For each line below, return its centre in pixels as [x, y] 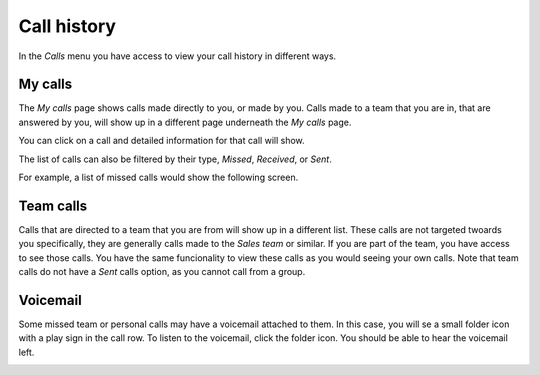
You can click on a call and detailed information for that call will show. [161, 141]
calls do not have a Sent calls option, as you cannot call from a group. [162, 272]
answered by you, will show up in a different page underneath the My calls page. [185, 122]
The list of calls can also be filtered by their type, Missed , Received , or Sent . [175, 159]
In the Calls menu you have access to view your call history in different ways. [177, 56]
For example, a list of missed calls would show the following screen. [158, 177]
